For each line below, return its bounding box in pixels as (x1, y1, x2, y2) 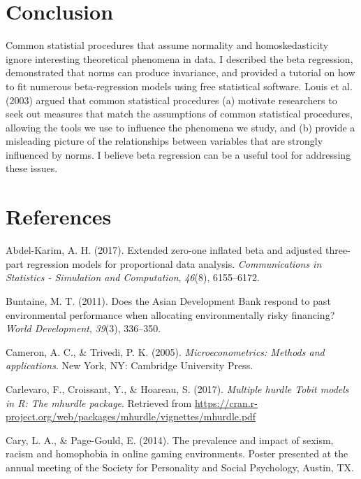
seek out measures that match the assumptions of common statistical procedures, (6, 106, 353, 121)
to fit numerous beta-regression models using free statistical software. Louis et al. (6, 78, 353, 93)
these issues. (6, 161, 58, 176)
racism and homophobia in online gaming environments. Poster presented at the (6, 446, 348, 461)
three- (325, 243, 351, 257)
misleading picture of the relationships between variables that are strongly (6, 134, 323, 148)
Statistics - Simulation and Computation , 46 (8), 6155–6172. (6, 270, 260, 285)
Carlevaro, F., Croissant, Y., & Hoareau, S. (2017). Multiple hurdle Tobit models (6, 381, 349, 396)
